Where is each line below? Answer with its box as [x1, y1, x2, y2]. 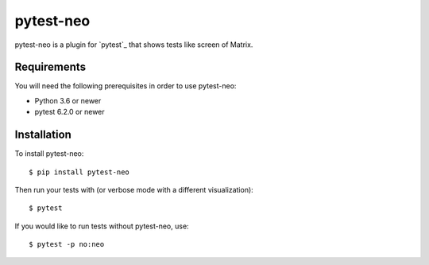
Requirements [14, 60, 87, 74]
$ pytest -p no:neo [29, 240, 105, 249]
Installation [14, 128, 71, 142]
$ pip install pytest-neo [29, 167, 130, 177]
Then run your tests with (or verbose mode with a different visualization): [14, 185, 253, 194]
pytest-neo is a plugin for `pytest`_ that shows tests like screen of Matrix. [14, 40, 253, 49]
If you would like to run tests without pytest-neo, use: [14, 221, 190, 231]
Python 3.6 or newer [34, 95, 102, 105]
